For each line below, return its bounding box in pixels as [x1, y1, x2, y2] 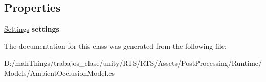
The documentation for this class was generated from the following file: [4, 40, 227, 51]
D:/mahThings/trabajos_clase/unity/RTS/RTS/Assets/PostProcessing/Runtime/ [4, 58, 262, 68]
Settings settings [4, 23, 59, 34]
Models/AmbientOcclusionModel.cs [4, 67, 115, 78]
